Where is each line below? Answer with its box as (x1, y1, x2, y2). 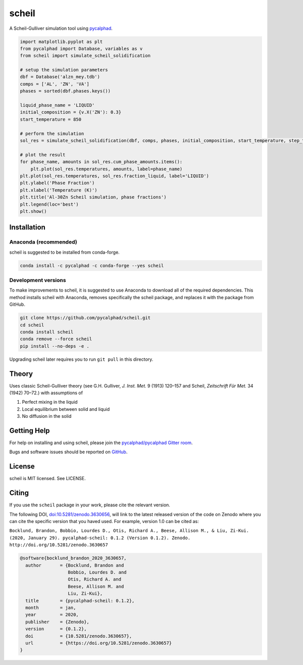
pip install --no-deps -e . (20, 343, 89, 349)
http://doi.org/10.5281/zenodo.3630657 (9, 542, 108, 548)
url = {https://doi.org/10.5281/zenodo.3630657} (25, 640, 172, 646)
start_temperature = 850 (20, 116, 82, 122)
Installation (9, 223, 45, 232)
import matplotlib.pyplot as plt (20, 38, 103, 44)
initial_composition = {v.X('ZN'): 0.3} (20, 109, 121, 115)
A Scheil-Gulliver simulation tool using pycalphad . (9, 25, 113, 31)
